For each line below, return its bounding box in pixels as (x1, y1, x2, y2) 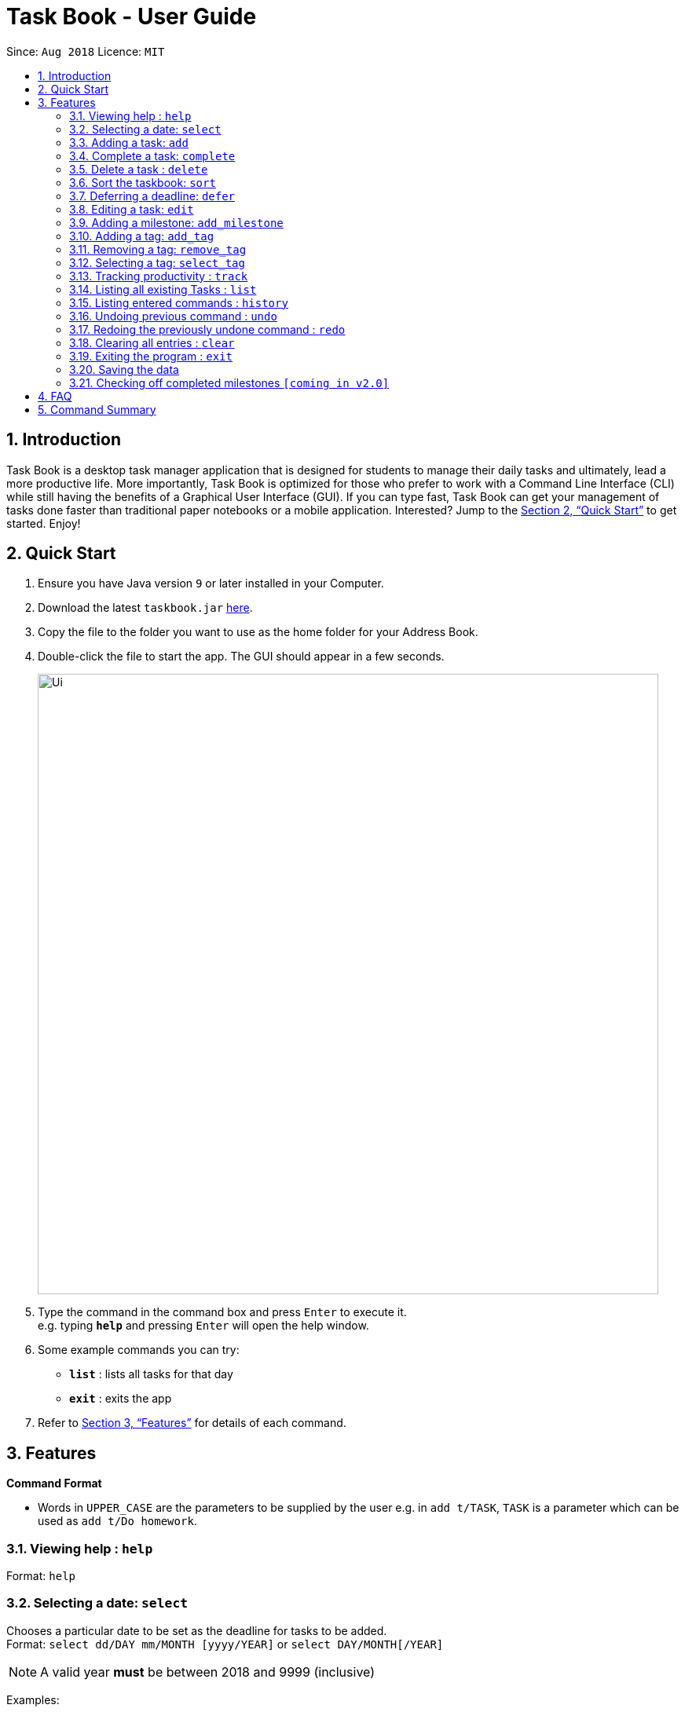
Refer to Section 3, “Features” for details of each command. (38, 1416, 346, 1430)
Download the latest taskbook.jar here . (38, 601, 253, 615)
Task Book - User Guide (6, 3, 257, 30)
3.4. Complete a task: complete (69, 148, 236, 163)
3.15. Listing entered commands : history (69, 295, 288, 309)
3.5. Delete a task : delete (69, 162, 208, 176)
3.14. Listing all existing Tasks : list (69, 282, 257, 296)
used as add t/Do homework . (38, 1514, 197, 1528)
